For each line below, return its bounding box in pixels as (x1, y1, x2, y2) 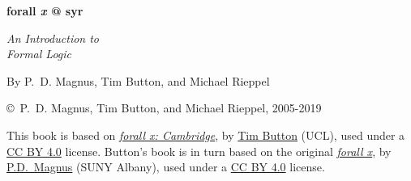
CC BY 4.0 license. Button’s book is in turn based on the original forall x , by (6, 142, 392, 159)
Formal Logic (6, 45, 72, 62)
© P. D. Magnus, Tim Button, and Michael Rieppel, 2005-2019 (6, 99, 322, 116)
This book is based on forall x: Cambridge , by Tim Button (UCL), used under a (6, 126, 405, 143)
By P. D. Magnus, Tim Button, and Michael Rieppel (6, 72, 270, 89)
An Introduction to (6, 29, 100, 46)
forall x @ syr (6, 2, 83, 19)
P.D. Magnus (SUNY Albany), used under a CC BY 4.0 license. (6, 158, 325, 175)
